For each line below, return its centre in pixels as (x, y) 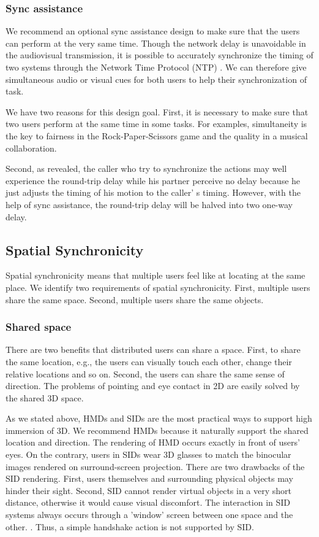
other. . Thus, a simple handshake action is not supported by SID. (130, 526)
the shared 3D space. (45, 397)
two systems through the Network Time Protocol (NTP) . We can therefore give (156, 67)
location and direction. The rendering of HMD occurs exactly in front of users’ (153, 442)
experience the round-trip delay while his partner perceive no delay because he (153, 180)
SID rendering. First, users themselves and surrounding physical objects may (149, 478)
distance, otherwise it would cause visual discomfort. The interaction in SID (148, 502)
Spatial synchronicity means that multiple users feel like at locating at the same (156, 275)
